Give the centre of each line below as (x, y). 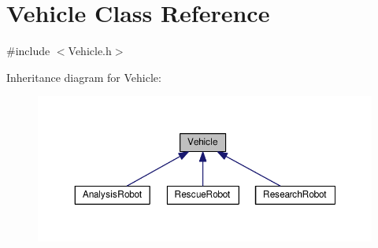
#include (28, 51)
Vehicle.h (90, 51)
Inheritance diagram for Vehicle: (84, 77)
